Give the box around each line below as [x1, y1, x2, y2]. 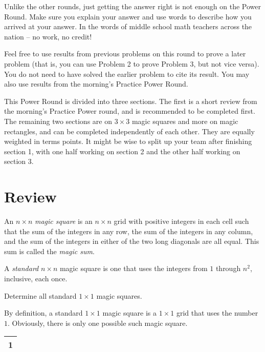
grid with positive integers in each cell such [114, 216, 249, 226]
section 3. [4, 156, 34, 167]
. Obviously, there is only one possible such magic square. [8, 317, 188, 328]
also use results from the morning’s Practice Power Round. [4, 78, 188, 89]
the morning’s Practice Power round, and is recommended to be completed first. [4, 106, 255, 116]
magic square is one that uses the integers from [59, 263, 208, 274]
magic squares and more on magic [131, 115, 238, 126]
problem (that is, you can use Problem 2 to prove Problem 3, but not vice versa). [4, 58, 259, 69]
